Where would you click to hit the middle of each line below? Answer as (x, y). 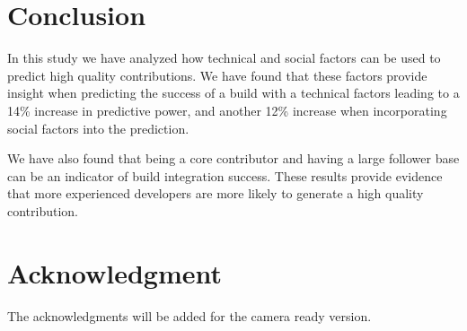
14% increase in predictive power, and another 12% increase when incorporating (227, 110)
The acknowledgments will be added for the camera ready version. (189, 315)
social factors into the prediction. (98, 128)
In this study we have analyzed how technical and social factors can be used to (224, 58)
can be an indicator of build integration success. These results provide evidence (225, 175)
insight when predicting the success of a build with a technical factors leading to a (233, 93)
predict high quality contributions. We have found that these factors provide (217, 75)
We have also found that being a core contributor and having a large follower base (233, 158)
